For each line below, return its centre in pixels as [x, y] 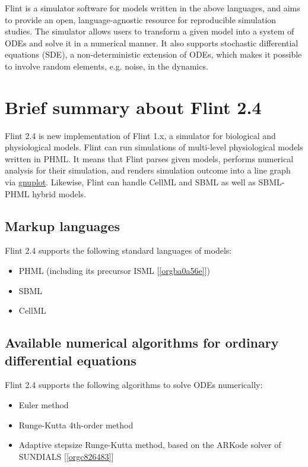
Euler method [44, 405]
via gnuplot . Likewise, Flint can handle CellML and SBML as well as [130, 182]
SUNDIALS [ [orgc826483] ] [66, 456]
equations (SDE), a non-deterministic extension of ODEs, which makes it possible [153, 54]
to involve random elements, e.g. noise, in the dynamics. [107, 66]
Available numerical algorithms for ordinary [142, 343]
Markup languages [63, 225]
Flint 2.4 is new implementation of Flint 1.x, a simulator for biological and [140, 135]
